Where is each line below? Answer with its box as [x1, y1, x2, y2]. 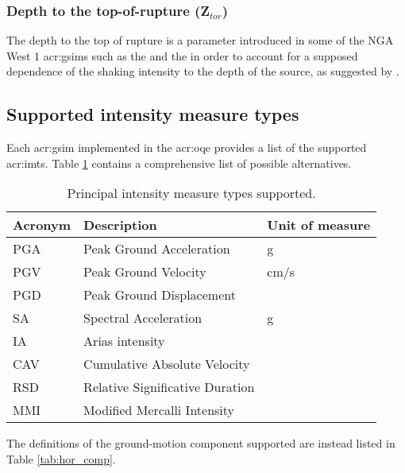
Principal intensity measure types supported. [67, 184, 316, 203]
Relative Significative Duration [83, 378, 255, 397]
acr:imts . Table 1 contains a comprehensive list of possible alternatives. [6, 154, 352, 171]
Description [83, 215, 157, 235]
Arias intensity [83, 331, 165, 351]
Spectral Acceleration [83, 308, 202, 328]
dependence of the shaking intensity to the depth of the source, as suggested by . [6, 63, 399, 79]
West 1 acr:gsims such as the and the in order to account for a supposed [6, 47, 358, 64]
